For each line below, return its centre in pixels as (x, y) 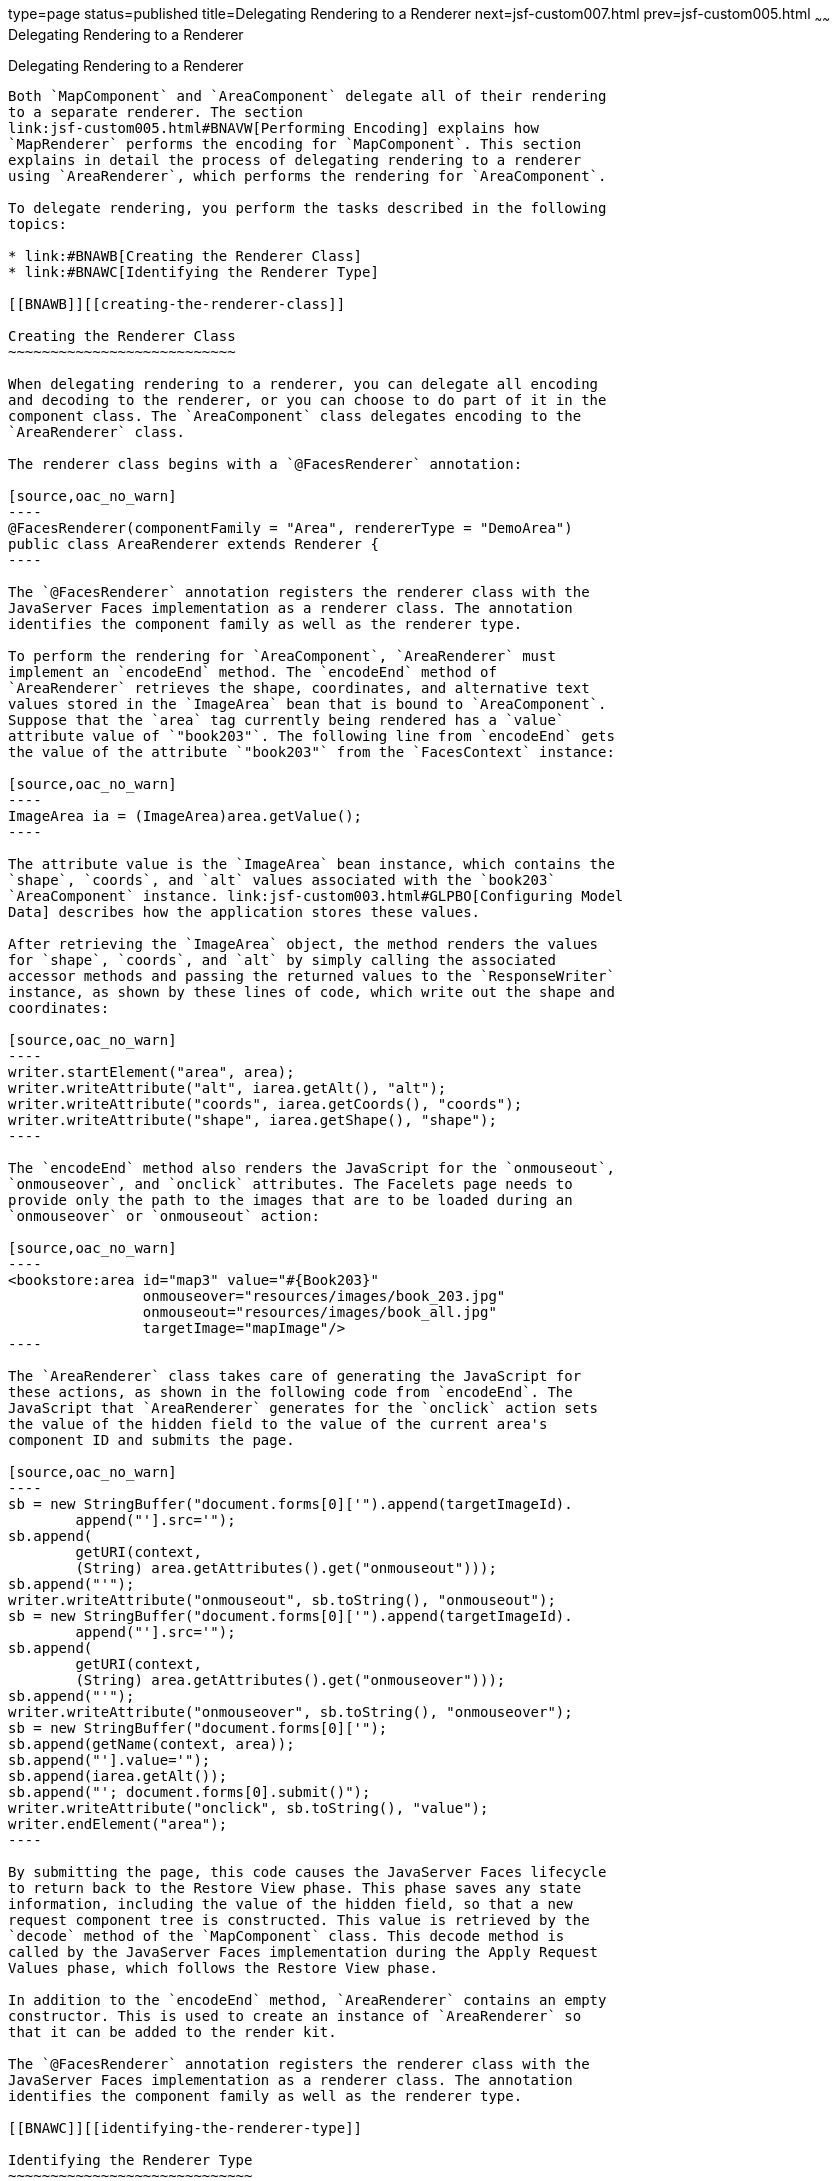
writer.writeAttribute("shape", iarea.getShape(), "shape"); (252, 1119)
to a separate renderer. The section (156, 111)
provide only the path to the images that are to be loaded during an (290, 1199)
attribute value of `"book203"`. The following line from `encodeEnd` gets (311, 735)
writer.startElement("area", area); (151, 1071)
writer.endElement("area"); (118, 1823)
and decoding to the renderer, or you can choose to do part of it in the (307, 399)
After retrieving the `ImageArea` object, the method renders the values (303, 943)
